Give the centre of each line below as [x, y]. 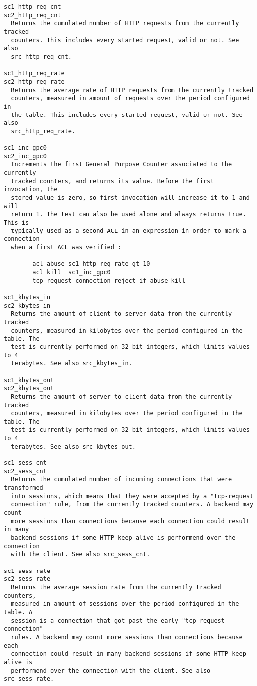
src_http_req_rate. [43, 131]
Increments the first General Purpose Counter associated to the [122, 165]
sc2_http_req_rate [34, 81]
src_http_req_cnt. [42, 57]
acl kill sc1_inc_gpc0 [72, 272]
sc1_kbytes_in [27, 297]
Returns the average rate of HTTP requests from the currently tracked [132, 90]
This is [17, 223]
